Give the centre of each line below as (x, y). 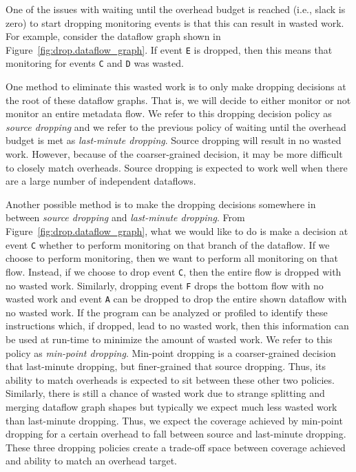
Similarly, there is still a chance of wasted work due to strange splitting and (165, 393)
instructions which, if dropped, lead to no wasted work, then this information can (177, 326)
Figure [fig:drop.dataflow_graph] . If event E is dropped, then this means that (169, 49)
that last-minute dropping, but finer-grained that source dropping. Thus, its (166, 366)
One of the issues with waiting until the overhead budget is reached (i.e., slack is (176, 9)
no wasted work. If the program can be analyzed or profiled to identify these (167, 312)
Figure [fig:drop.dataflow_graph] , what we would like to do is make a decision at (177, 231)
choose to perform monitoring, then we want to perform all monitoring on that (172, 258)
